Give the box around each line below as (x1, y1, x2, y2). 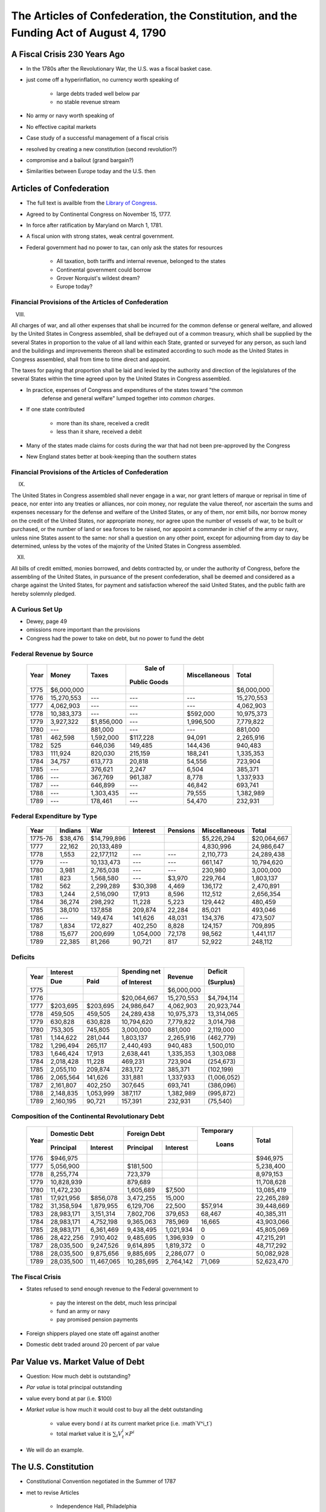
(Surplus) (207, 977, 235, 986)
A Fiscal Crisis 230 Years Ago (11, 49, 125, 59)
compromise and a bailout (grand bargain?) (26, 156, 134, 163)
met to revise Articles (26, 1488, 80, 1496)
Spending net (121, 967, 161, 976)
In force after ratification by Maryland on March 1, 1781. (26, 221, 163, 229)
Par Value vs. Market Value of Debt (11, 1357, 145, 1367)
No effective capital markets (26, 123, 97, 130)
